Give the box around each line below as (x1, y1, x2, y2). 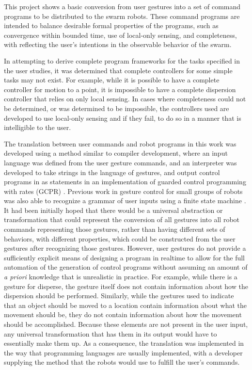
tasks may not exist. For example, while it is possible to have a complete (4, 75, 220, 85)
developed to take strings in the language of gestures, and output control (4, 167, 220, 177)
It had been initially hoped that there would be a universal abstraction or (4, 205, 223, 215)
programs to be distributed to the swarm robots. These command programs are (4, 11, 240, 21)
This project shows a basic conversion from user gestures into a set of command (4, 1, 241, 11)
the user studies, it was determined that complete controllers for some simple (4, 65, 233, 75)
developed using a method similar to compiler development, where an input (4, 148, 228, 158)
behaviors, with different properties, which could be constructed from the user (4, 233, 236, 243)
